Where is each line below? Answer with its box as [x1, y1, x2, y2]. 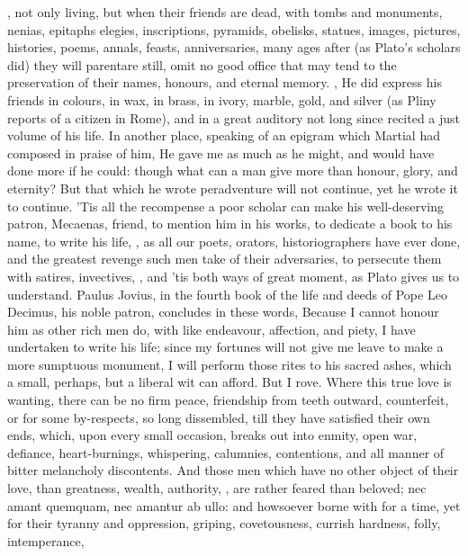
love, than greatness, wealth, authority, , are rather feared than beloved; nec [7, 479, 427, 498]
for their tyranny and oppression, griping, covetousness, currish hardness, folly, [7, 514, 441, 533]
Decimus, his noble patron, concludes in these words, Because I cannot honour [7, 302, 439, 321]
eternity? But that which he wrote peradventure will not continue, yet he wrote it [7, 178, 458, 197]
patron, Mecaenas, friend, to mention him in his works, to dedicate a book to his [7, 214, 453, 233]
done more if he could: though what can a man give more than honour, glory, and [7, 161, 458, 180]
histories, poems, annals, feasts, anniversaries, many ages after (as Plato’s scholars [7, 38, 461, 57]
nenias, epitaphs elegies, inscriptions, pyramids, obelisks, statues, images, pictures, [7, 20, 461, 39]
